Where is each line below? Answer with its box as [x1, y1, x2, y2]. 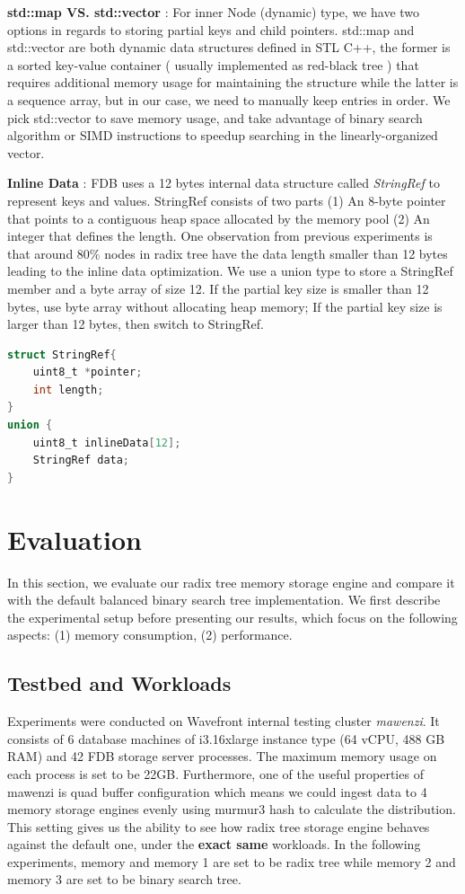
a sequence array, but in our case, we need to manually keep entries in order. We [7, 90, 451, 109]
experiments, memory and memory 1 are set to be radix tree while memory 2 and [7, 852, 456, 871]
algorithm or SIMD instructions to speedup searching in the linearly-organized [7, 126, 438, 145]
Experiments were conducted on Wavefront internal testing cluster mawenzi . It [7, 712, 440, 730]
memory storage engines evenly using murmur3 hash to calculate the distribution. [7, 800, 456, 819]
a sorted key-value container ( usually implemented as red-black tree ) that [7, 55, 419, 74]
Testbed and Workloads [7, 669, 232, 697]
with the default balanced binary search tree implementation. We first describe [7, 590, 441, 609]
